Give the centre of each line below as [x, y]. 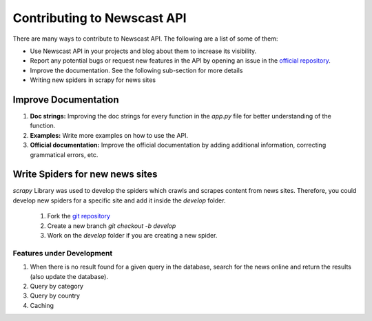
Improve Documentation [66, 100]
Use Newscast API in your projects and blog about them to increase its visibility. [143, 51]
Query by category [57, 286]
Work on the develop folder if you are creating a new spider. [132, 236]
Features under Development [63, 253]
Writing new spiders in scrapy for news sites [93, 80]
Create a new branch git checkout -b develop [112, 226]
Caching [42, 305]
